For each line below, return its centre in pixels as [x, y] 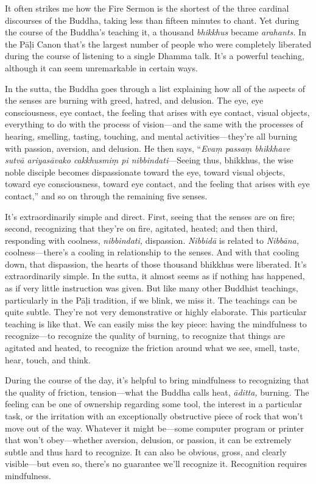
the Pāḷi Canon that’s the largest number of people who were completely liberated [158, 44]
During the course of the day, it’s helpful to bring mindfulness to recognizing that [157, 380]
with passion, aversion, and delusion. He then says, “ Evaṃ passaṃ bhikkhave [148, 148]
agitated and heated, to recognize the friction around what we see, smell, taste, [153, 348]
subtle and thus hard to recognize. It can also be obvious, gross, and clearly [146, 451]
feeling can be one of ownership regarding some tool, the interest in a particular [154, 404]
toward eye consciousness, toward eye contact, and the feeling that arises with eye [157, 184]
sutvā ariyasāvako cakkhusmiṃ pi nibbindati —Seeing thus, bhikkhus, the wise [149, 160]
